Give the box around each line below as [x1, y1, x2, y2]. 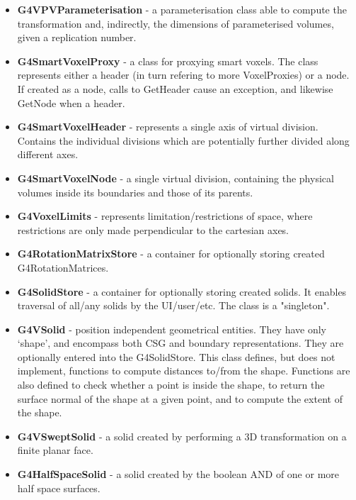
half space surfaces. [17, 480, 101, 495]
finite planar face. [17, 443, 93, 457]
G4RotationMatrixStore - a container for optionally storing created [17, 246, 325, 261]
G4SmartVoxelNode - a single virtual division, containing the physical [17, 170, 334, 185]
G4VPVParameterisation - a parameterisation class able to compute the [17, 2, 347, 16]
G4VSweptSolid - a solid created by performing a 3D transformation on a [17, 428, 347, 443]
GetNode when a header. [17, 95, 125, 110]
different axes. [17, 147, 79, 162]
